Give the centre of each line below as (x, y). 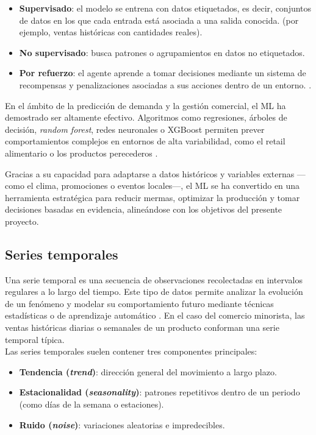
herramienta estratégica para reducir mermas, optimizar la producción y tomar (153, 197)
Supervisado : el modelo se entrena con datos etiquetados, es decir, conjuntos (165, 8)
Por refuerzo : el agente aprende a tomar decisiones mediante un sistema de (163, 73)
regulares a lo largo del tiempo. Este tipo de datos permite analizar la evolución (154, 292)
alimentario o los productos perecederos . (81, 153)
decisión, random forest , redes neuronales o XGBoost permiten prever (135, 129)
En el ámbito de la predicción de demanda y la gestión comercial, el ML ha (145, 105)
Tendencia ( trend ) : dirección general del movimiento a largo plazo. (148, 371)
